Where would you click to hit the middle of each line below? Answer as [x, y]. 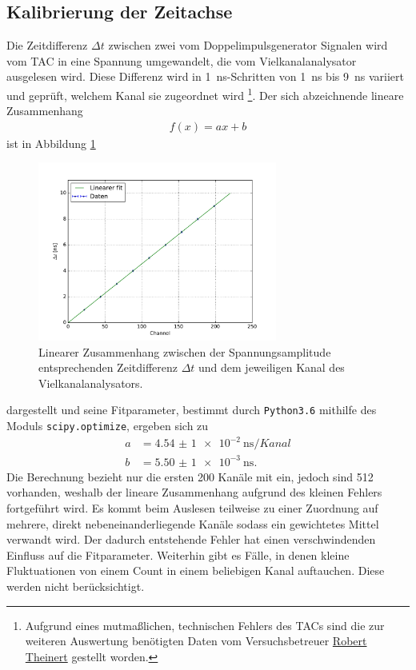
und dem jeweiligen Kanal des [272, 367]
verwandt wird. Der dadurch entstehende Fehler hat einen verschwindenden [191, 539]
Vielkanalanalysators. [91, 383]
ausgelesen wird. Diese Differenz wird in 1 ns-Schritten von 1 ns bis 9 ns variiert [205, 76]
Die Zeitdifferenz [47, 45]
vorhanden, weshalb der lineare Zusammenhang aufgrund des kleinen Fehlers [194, 492]
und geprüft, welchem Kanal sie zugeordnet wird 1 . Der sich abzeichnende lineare [205, 94]
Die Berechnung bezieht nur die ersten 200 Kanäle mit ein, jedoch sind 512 [190, 476]
